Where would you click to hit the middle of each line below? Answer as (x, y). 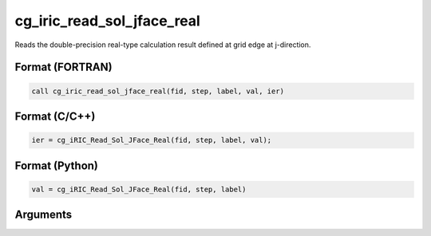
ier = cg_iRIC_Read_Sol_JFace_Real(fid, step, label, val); (152, 140)
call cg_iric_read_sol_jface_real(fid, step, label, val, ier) (158, 91)
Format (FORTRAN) (63, 67)
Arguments (43, 215)
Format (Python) (57, 165)
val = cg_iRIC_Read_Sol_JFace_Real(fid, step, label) (139, 189)
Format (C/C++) (55, 116)
